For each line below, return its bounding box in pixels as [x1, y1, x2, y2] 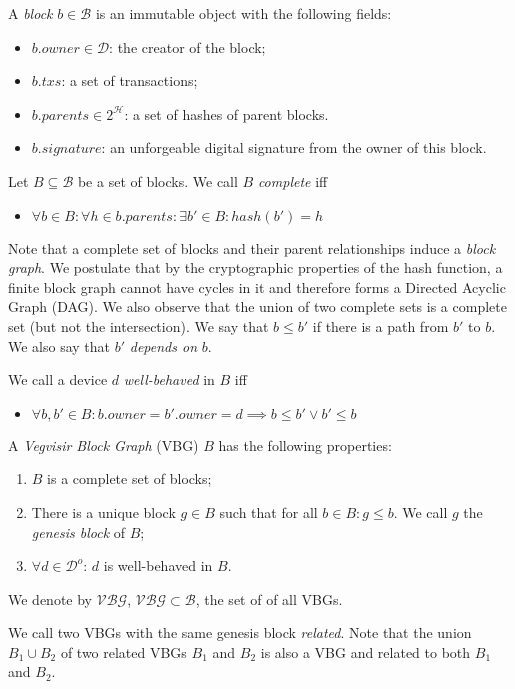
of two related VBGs [60, 641, 187, 662]
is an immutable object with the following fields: [95, 3, 392, 23]
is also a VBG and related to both [260, 641, 471, 662]
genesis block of [31, 521, 126, 542]
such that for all [219, 501, 318, 522]
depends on [129, 335, 198, 356]
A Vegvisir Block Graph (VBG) [8, 434, 199, 455]
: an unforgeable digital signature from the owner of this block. [101, 137, 487, 158]
